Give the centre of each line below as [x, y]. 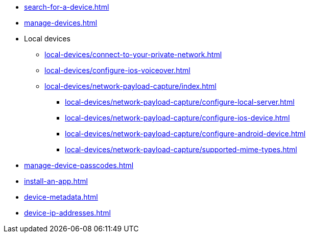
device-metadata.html [61, 197]
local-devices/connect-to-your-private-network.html [133, 54]
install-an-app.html [56, 181]
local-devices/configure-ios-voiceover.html [117, 70]
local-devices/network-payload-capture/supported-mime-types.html [181, 149]
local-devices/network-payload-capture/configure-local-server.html [180, 102]
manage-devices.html [61, 23]
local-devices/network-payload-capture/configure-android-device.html [185, 134]
